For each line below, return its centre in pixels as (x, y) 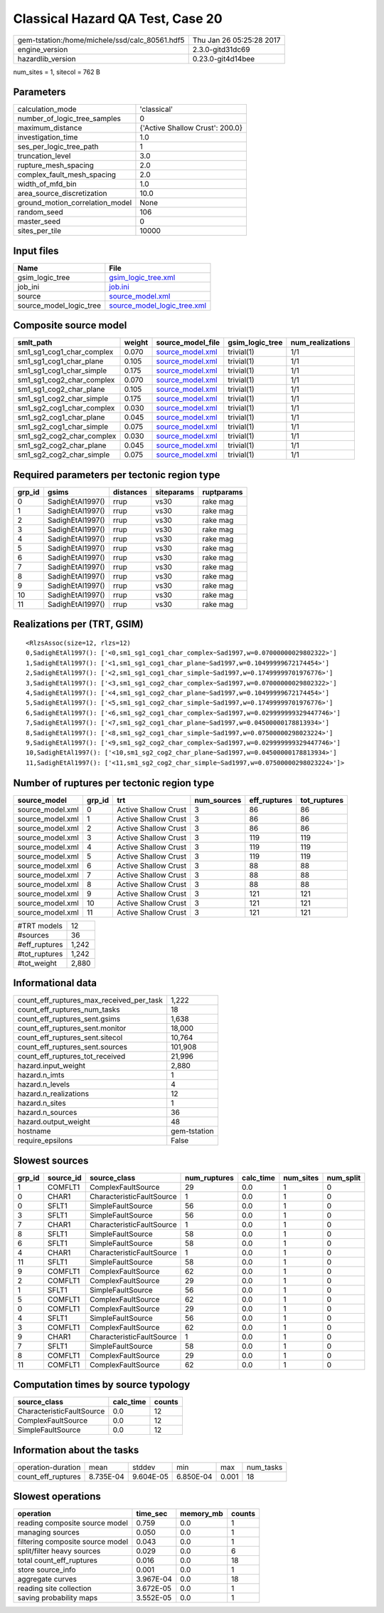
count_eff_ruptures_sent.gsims (69, 1019)
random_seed (40, 212)
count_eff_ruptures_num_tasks (69, 1010)
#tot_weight (37, 963)
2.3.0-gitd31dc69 (221, 49)
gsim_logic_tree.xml (142, 277)
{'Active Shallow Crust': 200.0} (191, 128)
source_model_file (188, 343)
